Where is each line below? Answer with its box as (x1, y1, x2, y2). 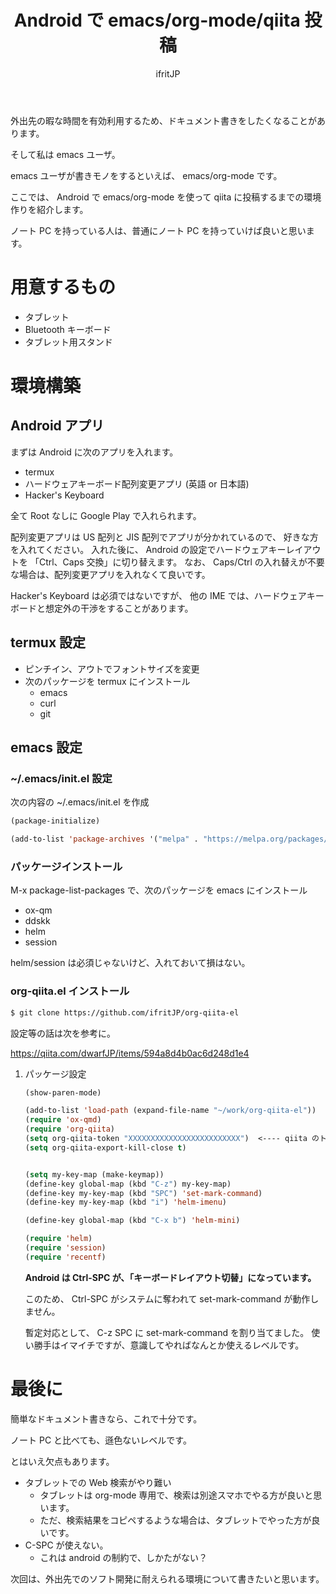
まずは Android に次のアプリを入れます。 (10, 446, 179, 458)
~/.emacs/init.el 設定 (10, 772, 113, 785)
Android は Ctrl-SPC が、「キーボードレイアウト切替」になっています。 (24, 1271, 317, 1283)
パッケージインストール (10, 860, 123, 874)
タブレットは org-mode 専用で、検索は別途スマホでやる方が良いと (39, 1489, 314, 1501)
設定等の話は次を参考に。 (10, 1027, 116, 1039)
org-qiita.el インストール (10, 984, 130, 998)
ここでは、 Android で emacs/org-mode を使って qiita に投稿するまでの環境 (10, 191, 322, 203)
